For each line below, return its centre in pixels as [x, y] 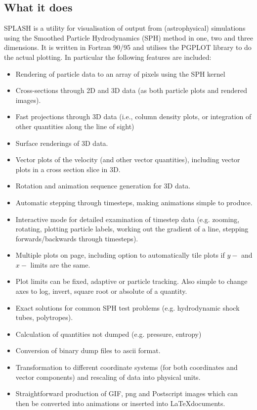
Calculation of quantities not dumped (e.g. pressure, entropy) [108, 334]
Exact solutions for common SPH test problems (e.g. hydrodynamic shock [128, 307]
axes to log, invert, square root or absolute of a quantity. [101, 291]
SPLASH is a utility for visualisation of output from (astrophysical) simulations [125, 28]
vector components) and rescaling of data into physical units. [108, 377]
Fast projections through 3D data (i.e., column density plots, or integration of [133, 116]
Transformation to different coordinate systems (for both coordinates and [127, 367]
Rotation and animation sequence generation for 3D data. [103, 186]
